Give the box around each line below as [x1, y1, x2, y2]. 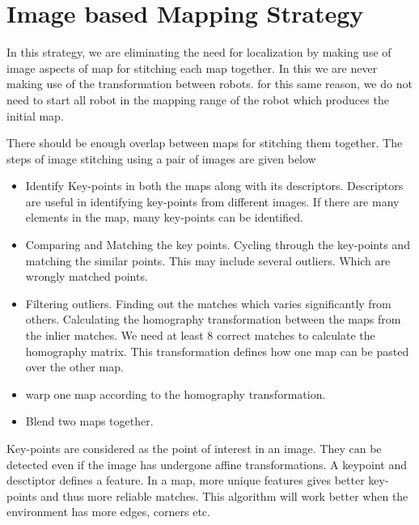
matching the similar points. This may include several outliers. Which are [25, 252, 391, 269]
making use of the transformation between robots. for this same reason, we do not [6, 75, 413, 92]
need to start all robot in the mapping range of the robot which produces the [6, 91, 389, 108]
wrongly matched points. [25, 268, 148, 285]
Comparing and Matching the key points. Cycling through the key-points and [25, 236, 410, 253]
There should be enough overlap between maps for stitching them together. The [6, 134, 403, 151]
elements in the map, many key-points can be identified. [25, 209, 303, 226]
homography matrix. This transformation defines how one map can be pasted [25, 342, 409, 359]
